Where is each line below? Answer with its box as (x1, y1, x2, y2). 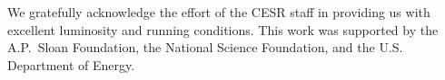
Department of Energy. (7, 55, 135, 74)
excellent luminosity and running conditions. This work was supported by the (7, 20, 439, 39)
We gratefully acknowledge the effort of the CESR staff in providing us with (7, 3, 430, 21)
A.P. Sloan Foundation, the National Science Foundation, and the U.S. (7, 38, 403, 57)
